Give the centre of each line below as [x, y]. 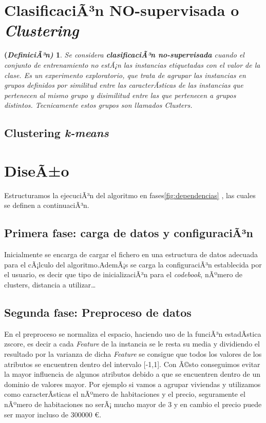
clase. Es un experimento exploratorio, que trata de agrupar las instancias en [125, 75]
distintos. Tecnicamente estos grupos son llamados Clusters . [98, 105]
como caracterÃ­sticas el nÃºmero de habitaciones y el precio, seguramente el [125, 394]
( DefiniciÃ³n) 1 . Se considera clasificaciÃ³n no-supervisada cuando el [124, 55]
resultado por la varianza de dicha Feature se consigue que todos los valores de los [133, 353]
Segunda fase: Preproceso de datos [98, 312]
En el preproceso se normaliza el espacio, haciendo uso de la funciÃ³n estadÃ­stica [133, 333]
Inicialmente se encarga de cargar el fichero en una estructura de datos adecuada [131, 254]
